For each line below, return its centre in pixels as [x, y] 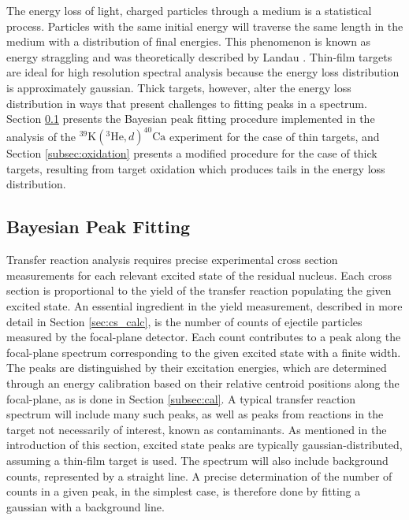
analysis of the [41, 136]
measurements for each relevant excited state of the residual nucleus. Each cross [199, 275]
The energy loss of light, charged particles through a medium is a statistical [189, 10]
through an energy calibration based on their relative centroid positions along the [203, 383]
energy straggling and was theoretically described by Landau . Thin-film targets [199, 56]
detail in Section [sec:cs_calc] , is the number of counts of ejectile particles [184, 321]
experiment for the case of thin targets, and [274, 136]
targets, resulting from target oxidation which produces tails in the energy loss [196, 168]
